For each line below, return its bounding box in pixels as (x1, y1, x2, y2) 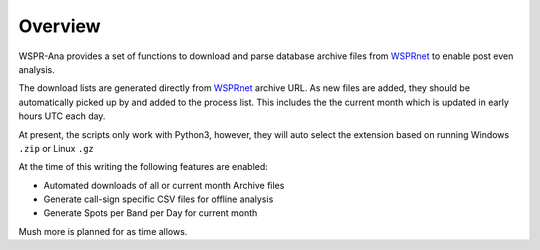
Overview (18, 15, 101, 37)
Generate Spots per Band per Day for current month (43, 207, 258, 219)
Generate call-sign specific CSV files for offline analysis (43, 193, 274, 205)
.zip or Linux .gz (18, 142, 94, 154)
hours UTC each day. (18, 110, 106, 122)
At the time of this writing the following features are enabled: (18, 161, 269, 173)
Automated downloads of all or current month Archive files (43, 179, 285, 191)
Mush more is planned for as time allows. (18, 225, 188, 237)
